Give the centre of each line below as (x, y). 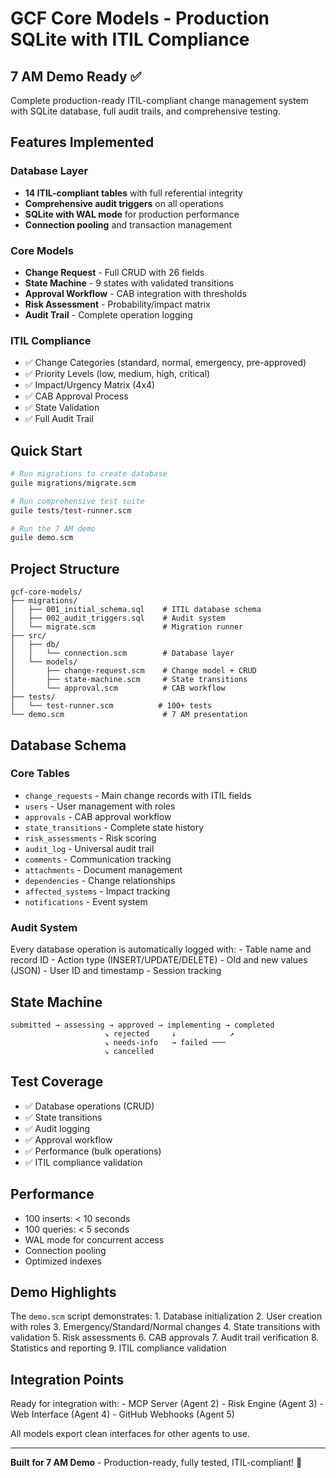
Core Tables (40, 774)
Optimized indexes (63, 1261)
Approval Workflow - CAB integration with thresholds (135, 293)
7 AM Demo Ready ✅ (76, 76)
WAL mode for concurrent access (94, 1239)
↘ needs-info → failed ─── (165, 1042)
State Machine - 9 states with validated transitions (129, 283)
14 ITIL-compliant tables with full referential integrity (133, 193)
